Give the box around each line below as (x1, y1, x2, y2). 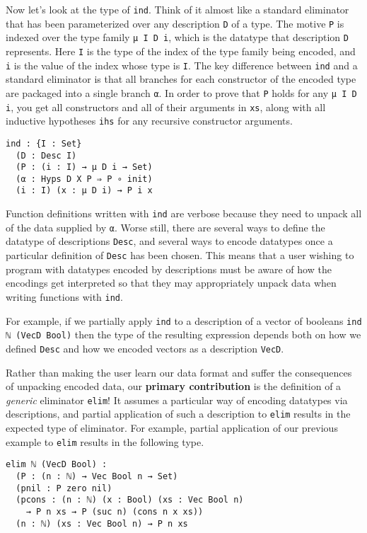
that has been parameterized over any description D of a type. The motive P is (6, 16, 344, 30)
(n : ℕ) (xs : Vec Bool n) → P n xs (16, 518, 188, 529)
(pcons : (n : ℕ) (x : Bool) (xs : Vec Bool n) (16, 495, 244, 505)
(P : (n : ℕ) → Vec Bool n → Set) (16, 471, 178, 481)
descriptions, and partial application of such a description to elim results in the (6, 406, 351, 421)
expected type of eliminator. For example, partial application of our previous (6, 420, 338, 435)
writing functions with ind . (6, 289, 123, 304)
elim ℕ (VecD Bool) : (6, 459, 107, 470)
